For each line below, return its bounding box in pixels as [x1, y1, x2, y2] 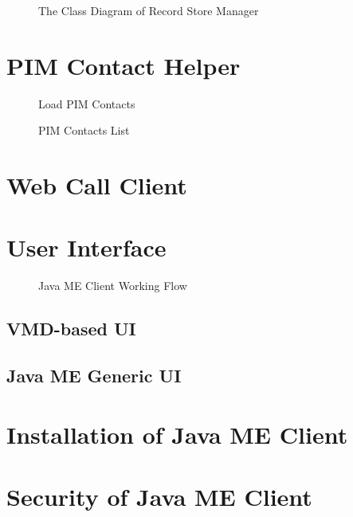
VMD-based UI [6, 316, 136, 341]
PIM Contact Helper [6, 49, 241, 81]
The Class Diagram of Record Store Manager [38, 2, 259, 18]
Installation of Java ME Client [6, 417, 348, 450]
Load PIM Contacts [38, 95, 135, 112]
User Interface [6, 231, 167, 264]
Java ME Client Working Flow [38, 277, 187, 294]
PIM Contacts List [38, 122, 130, 139]
